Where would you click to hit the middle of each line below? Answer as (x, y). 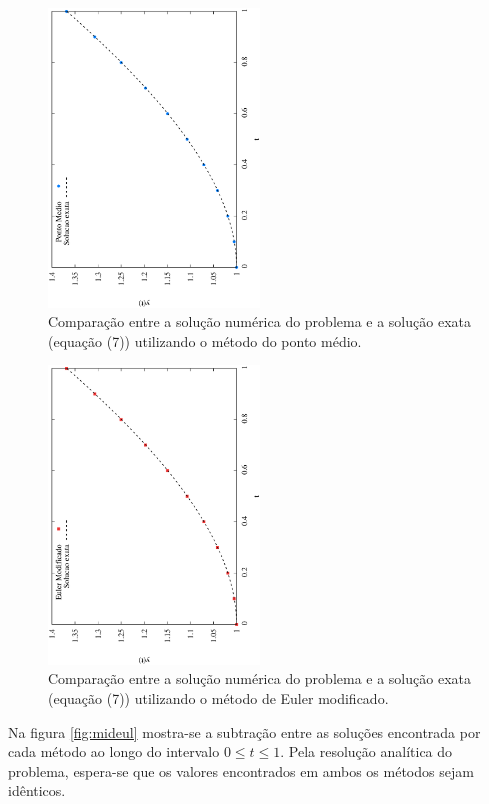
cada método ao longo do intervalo (114, 751)
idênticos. (37, 790)
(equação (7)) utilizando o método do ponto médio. (205, 340)
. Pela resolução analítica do (366, 751)
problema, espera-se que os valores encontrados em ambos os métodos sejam (241, 770)
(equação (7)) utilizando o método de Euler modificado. (218, 698)
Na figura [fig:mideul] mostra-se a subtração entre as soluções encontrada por (244, 731)
